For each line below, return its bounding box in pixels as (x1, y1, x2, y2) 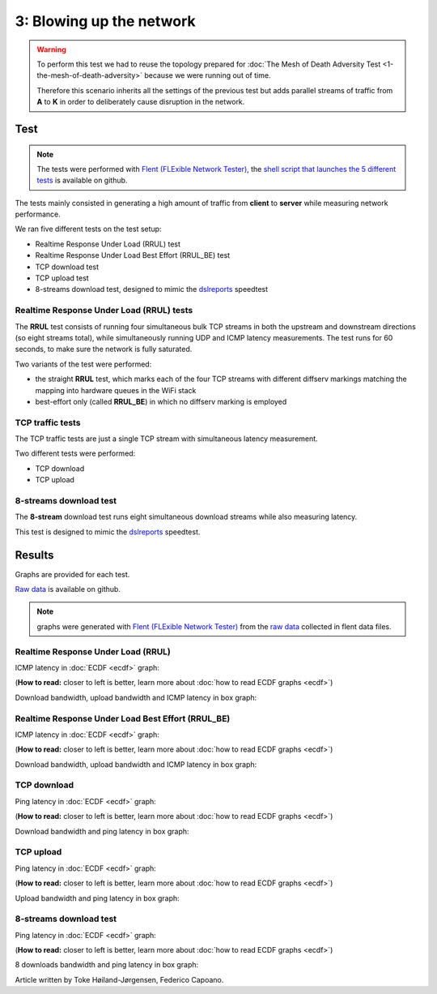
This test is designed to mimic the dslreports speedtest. (15, 527, 201, 537)
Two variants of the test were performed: (15, 359, 152, 369)
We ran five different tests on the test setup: (15, 224, 162, 234)
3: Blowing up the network (15, 12, 196, 30)
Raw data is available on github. (15, 585, 121, 594)
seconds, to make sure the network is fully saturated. (15, 345, 193, 354)
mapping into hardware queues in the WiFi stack (35, 385, 197, 395)
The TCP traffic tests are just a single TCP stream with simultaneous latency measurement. (15, 434, 319, 443)
